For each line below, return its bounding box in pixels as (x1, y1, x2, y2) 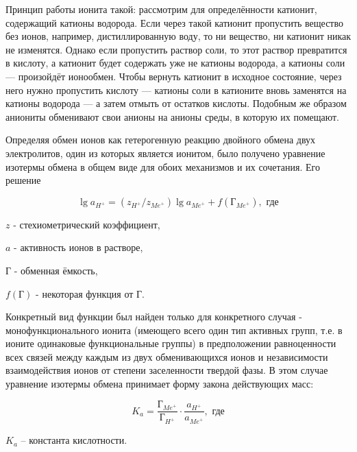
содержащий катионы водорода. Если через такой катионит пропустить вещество (5, 15, 344, 29)
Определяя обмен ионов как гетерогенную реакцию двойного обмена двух (5, 132, 316, 147)
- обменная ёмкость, (14, 263, 98, 277)
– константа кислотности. (21, 433, 127, 447)
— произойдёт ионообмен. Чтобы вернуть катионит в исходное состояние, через (5, 69, 342, 83)
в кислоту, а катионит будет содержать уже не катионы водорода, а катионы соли (5, 56, 345, 70)
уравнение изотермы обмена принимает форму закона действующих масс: (5, 377, 314, 391)
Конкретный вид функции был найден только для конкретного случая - (5, 309, 302, 324)
